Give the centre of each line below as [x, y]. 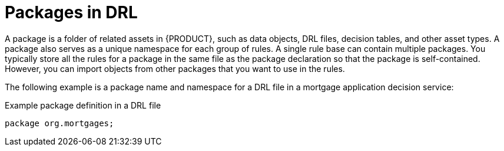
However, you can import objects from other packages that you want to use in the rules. [175, 68]
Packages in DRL [71, 12]
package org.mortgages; [59, 123]
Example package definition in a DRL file [83, 105]
